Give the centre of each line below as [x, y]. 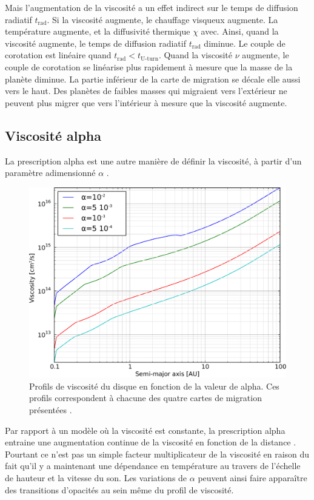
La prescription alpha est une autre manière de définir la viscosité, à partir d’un [153, 160]
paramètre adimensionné [50, 173]
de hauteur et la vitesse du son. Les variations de [96, 477]
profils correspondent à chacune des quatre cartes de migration [145, 398]
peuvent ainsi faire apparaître [252, 477]
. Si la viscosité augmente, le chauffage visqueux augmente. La [162, 19]
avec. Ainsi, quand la [240, 31]
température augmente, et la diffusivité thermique [98, 31]
